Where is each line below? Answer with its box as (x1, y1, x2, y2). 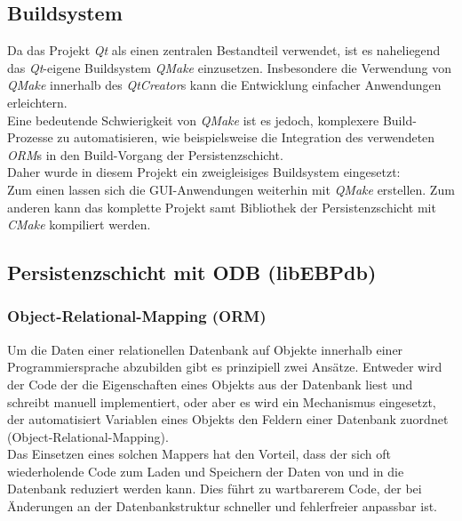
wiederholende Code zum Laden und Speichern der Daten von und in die (7, 461, 404, 480)
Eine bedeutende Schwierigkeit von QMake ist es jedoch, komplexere (7, 110, 379, 129)
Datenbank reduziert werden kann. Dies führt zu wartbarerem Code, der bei (7, 479, 422, 498)
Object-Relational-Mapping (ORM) (7, 305, 267, 327)
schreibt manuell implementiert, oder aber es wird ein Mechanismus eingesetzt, (7, 392, 436, 411)
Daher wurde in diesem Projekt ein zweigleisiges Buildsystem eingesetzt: (7, 163, 401, 181)
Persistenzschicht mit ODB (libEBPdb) (7, 259, 377, 286)
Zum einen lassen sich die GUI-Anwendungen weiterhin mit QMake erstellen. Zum (7, 180, 455, 198)
